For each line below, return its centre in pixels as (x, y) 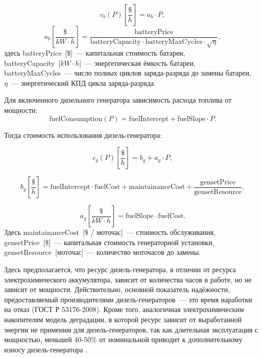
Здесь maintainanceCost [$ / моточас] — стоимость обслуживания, (110, 232)
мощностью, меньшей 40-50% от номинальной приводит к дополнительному (123, 339)
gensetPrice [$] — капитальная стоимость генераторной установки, (109, 242)
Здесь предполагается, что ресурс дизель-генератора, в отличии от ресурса (120, 269)
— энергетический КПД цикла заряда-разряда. (83, 82)
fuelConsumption (76, 119)
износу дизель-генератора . (46, 349)
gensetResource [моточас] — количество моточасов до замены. (102, 252)
